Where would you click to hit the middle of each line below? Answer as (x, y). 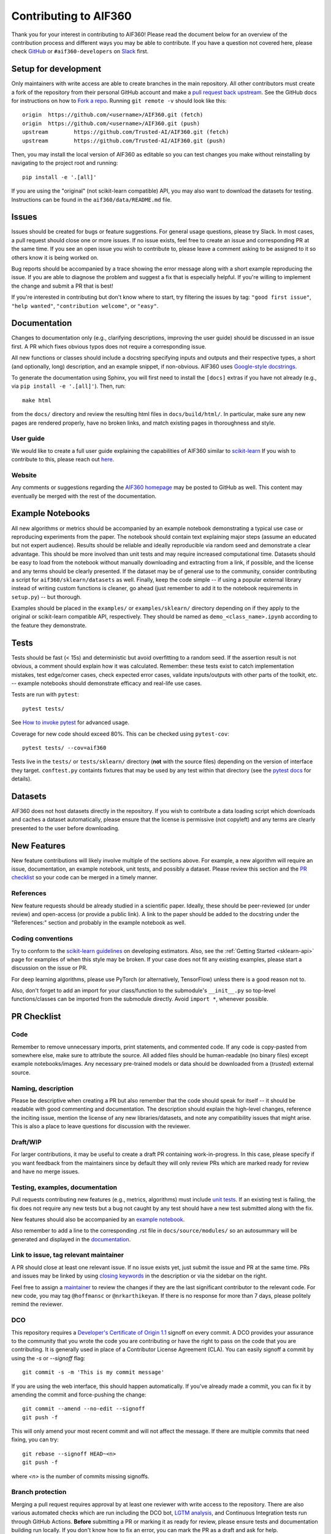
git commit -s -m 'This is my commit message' (93, 1372)
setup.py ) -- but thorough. (47, 597)
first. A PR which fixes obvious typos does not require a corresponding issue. (109, 346)
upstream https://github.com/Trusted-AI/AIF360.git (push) (124, 141)
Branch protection (39, 1492)
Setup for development (56, 69)
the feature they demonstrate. (49, 625)
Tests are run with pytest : (45, 695)
